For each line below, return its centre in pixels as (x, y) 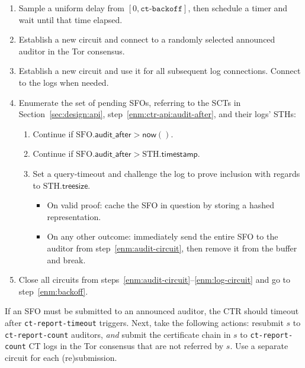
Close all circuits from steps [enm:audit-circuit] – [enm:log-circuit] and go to (154, 280)
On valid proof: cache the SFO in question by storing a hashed (160, 205)
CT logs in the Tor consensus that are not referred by (126, 346)
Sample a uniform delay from (72, 8)
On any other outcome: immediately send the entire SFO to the (163, 236)
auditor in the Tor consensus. (72, 51)
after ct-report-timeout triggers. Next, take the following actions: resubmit (144, 322)
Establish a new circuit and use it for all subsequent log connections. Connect (160, 71)
